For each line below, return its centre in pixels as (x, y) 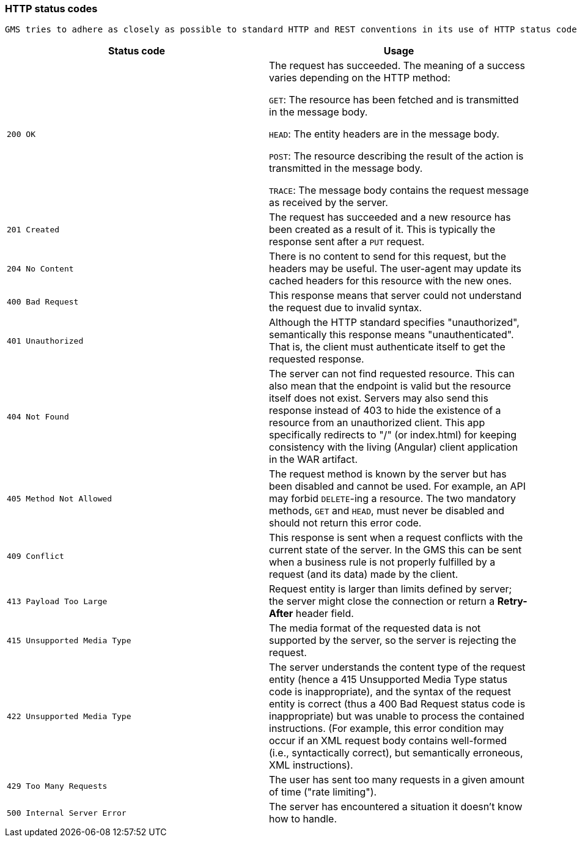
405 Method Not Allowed (60, 498)
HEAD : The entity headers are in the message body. (384, 134)
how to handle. (303, 819)
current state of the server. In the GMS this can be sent (395, 550)
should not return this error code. (345, 523)
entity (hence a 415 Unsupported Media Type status (388, 680)
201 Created (33, 229)
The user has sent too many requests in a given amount (397, 780)
